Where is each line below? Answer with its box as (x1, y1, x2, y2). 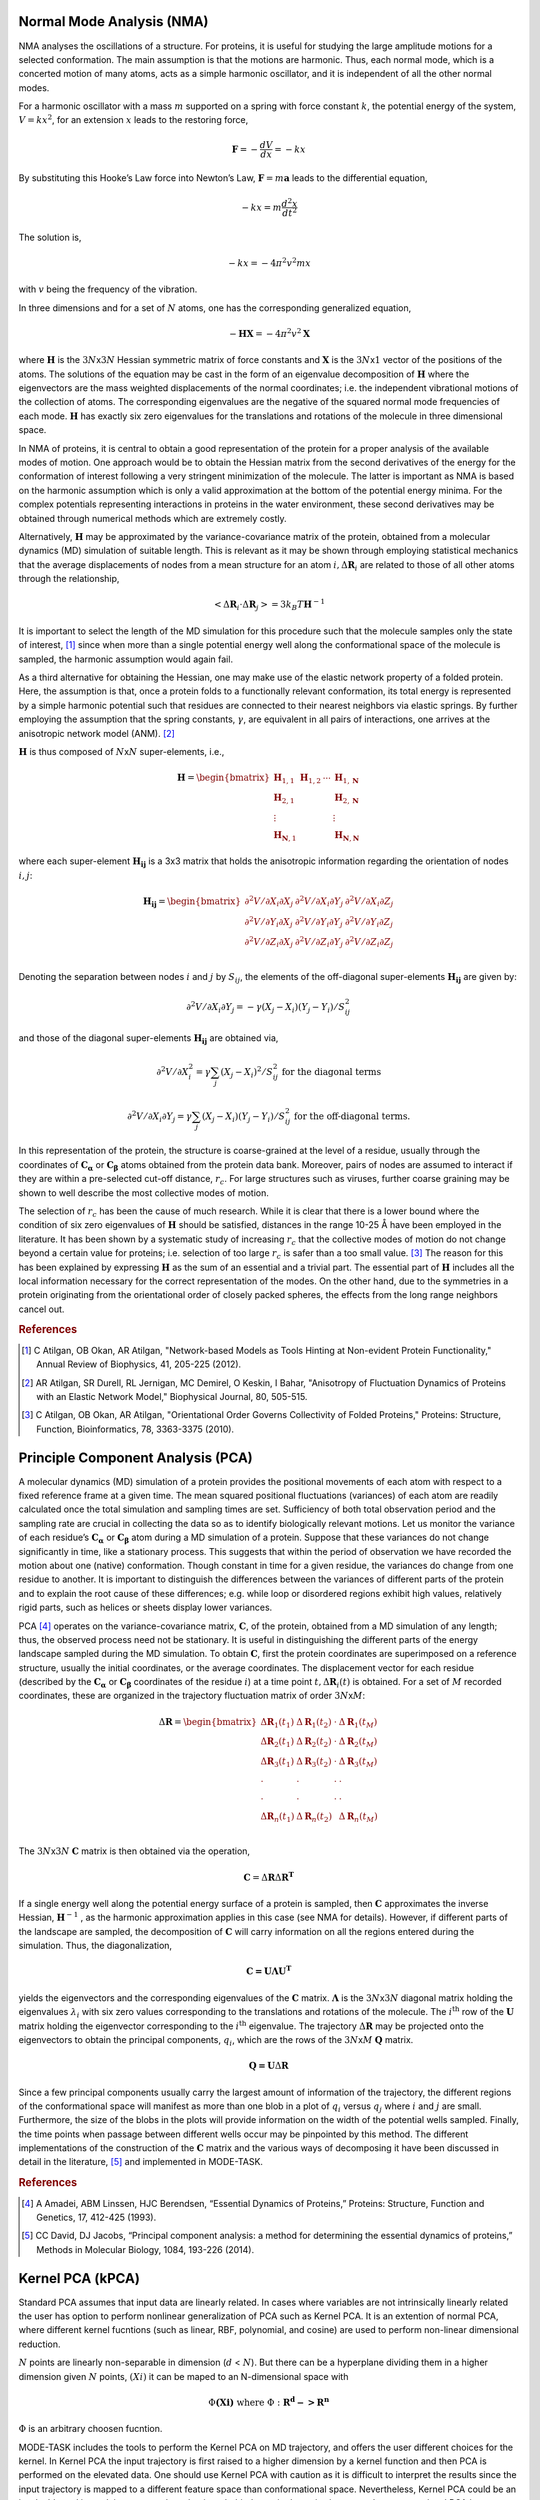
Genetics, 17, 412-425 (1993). (36, 2211, 157, 2223)
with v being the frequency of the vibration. (18, 283, 198, 295)
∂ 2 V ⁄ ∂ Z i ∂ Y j (295, 934, 344, 950)
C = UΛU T (245, 1963, 292, 1977)
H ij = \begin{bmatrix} (142, 895, 242, 909)
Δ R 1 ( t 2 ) (296, 1716, 332, 1730)
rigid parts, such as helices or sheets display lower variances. (18, 1601, 273, 1614)
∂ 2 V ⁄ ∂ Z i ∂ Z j (345, 934, 394, 950)
